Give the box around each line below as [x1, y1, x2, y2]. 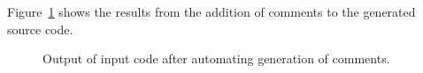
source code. [7, 19, 73, 38]
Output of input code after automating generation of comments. [42, 49, 390, 68]
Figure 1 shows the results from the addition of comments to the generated [7, 3, 416, 20]
